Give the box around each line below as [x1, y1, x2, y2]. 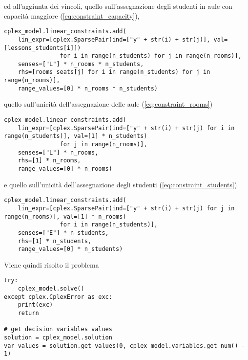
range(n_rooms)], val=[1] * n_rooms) [4, 213, 126, 220]
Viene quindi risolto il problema [4, 259, 99, 270]
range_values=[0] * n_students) [18, 246, 123, 253]
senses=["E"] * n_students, [18, 229, 109, 236]
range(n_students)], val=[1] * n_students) [4, 133, 147, 140]
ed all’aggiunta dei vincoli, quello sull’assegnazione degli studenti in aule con [4, 1, 232, 11]
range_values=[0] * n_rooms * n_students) [18, 85, 158, 92]
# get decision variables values [4, 326, 112, 333]
